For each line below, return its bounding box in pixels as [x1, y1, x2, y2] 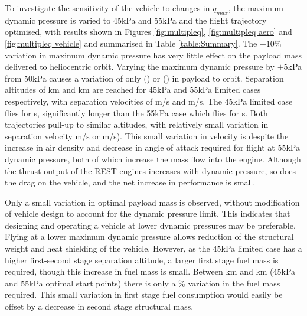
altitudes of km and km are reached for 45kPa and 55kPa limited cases [5, 83, 261, 96]
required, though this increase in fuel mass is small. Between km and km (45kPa [5, 265, 296, 278]
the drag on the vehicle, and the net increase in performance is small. [5, 176, 256, 188]
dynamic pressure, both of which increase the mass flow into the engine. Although [5, 152, 301, 165]
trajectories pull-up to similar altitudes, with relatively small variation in [5, 118, 269, 131]
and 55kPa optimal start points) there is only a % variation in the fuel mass [5, 276, 280, 289]
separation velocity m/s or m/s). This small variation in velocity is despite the [5, 129, 289, 142]
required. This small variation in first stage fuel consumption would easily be [5, 288, 283, 301]
